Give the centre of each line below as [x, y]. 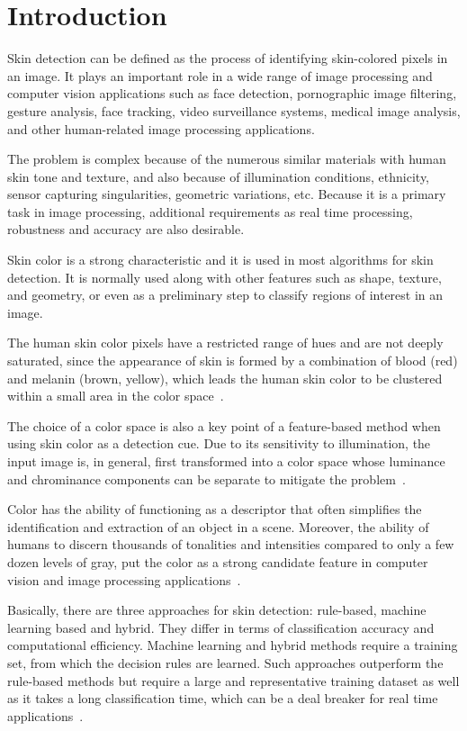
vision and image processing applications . [124, 579]
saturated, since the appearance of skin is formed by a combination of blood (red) [233, 361]
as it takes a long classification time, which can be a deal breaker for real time [223, 698]
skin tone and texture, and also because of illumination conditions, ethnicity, [219, 176]
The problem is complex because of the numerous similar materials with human [227, 159]
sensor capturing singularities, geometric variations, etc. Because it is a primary [227, 194]
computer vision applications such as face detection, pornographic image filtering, [232, 93]
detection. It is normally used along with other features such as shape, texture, [225, 277]
